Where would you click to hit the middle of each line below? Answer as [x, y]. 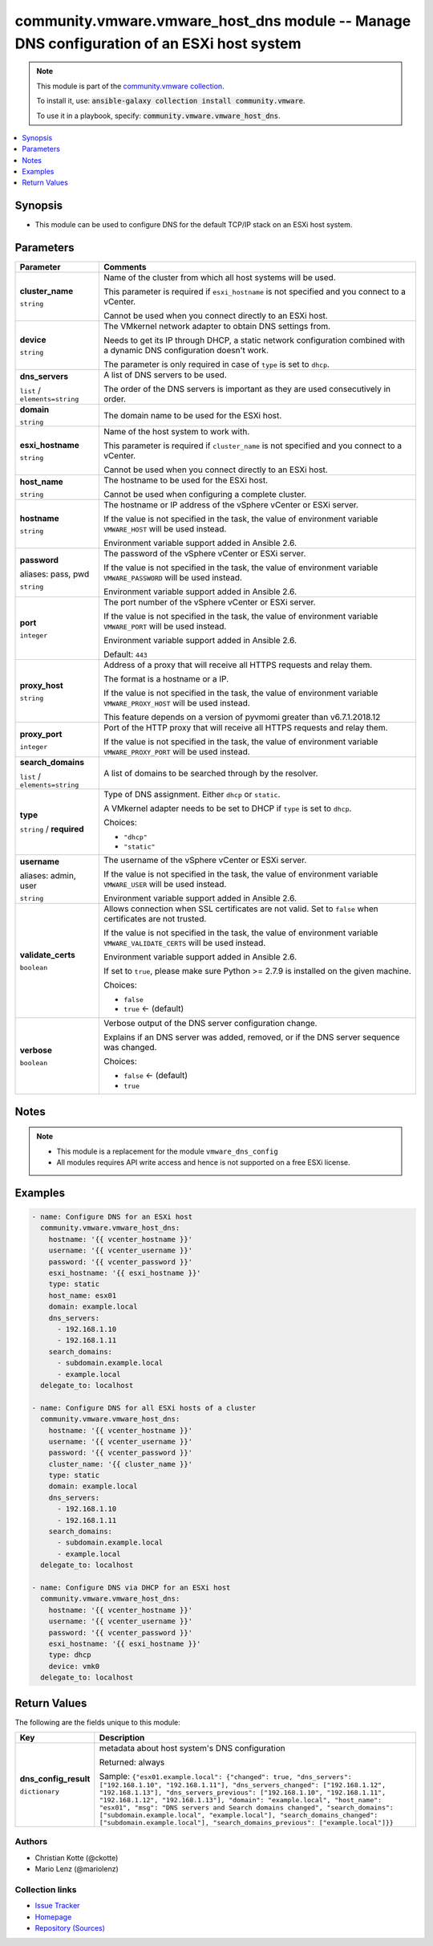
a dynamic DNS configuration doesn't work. [186, 351]
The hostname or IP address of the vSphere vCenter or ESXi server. [231, 505]
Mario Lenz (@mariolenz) [77, 1869]
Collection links [46, 1889]
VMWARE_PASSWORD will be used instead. [172, 578]
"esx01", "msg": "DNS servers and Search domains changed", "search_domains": [247, 1808]
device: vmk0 [74, 1666]
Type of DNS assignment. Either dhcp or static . [192, 795]
